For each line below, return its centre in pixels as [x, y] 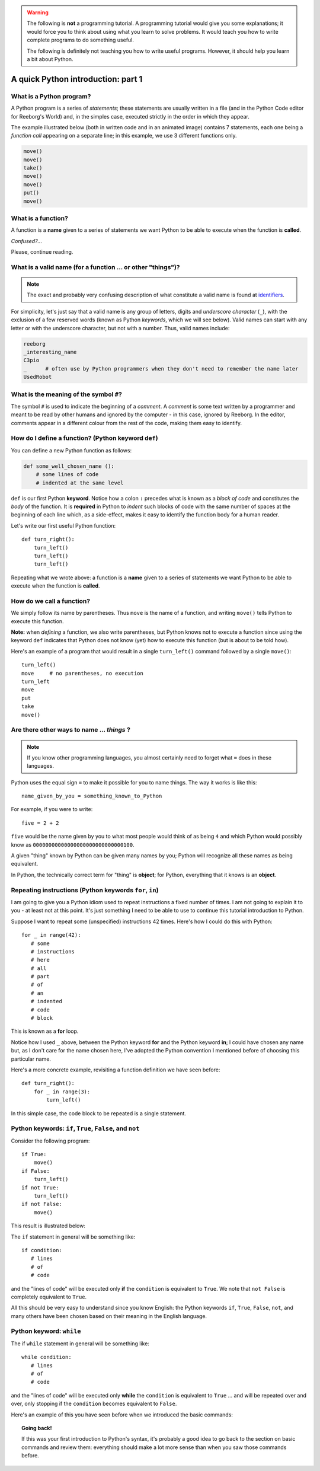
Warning [38, 12]
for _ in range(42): [51, 935]
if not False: [42, 1204]
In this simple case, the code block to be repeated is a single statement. [99, 1113]
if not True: [40, 1188]
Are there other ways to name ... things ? [71, 730]
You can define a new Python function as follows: [71, 450]
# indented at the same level [80, 483]
